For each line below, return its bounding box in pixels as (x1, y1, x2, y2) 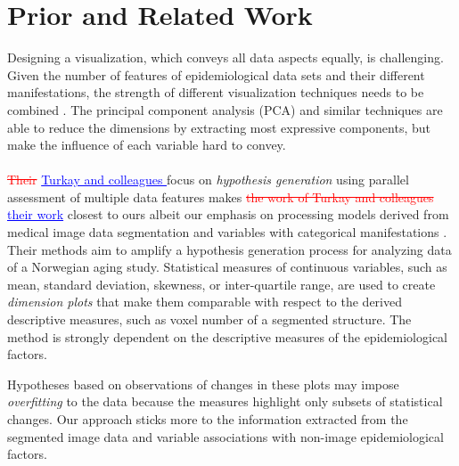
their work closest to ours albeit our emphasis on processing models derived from (7, 205, 449, 224)
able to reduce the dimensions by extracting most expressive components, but (7, 118, 430, 136)
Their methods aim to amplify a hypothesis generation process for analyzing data (7, 240, 452, 258)
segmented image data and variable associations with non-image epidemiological (7, 427, 444, 446)
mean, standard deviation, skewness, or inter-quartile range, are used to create (7, 274, 436, 293)
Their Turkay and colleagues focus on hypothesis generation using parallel (7, 170, 409, 189)
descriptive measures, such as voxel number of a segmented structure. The (7, 310, 412, 329)
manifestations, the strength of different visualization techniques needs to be (7, 83, 424, 102)
